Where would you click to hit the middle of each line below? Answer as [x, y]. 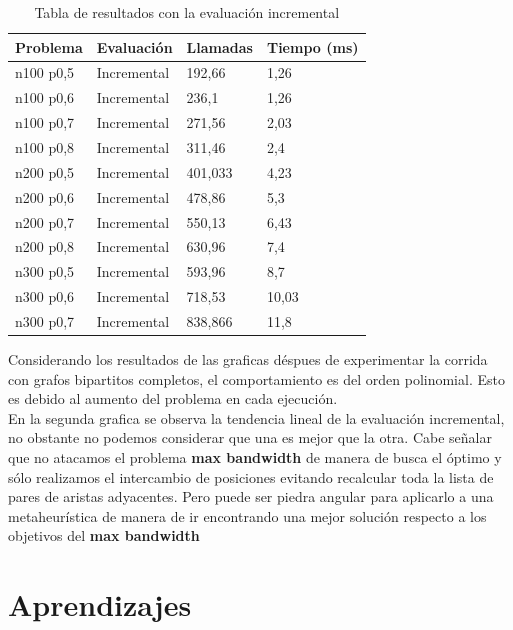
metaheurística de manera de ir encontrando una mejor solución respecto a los [247, 515]
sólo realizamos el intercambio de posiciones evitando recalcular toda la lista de [251, 476]
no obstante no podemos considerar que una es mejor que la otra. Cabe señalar [250, 437]
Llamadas [219, 46]
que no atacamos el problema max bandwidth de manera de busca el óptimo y [255, 456]
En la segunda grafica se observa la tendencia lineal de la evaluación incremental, [256, 417]
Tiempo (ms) [312, 46]
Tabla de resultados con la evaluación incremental [187, 12]
